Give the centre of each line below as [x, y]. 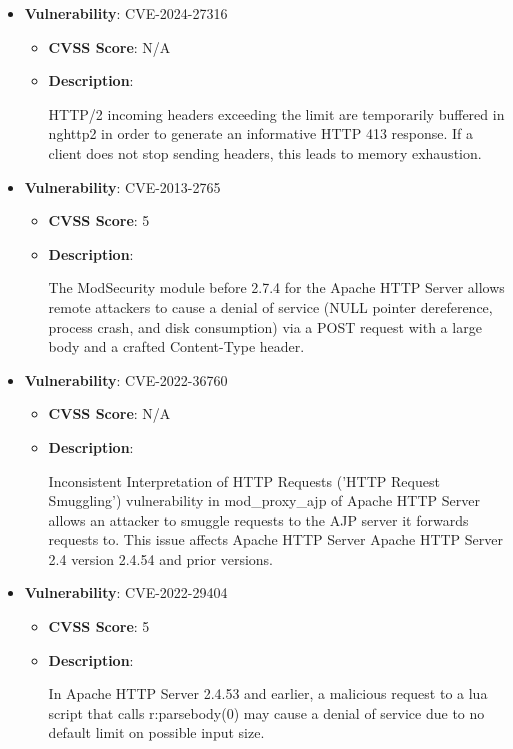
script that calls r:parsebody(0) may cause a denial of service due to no [266, 712]
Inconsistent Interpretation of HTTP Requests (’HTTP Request [244, 480]
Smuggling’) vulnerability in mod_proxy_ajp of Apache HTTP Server [264, 500]
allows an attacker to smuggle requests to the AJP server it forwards [258, 519]
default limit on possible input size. [156, 732]
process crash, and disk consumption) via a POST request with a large [265, 326]
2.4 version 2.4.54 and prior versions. [160, 558]
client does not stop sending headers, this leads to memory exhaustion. [265, 152]
